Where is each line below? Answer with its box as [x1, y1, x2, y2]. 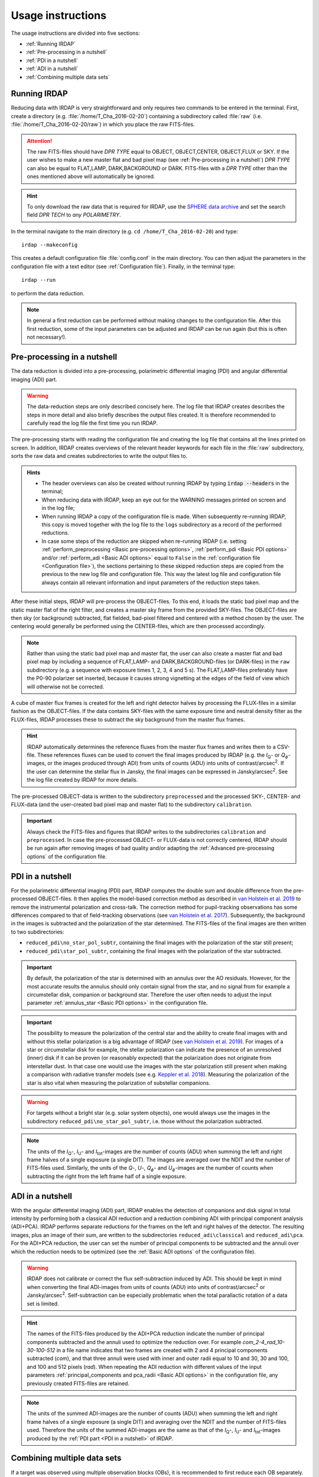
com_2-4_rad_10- [242, 1338, 285, 1345]
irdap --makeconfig [21, 242, 78, 248]
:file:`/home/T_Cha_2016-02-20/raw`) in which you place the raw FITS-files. [11, 121, 195, 128]
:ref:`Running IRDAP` [25, 40, 76, 47]
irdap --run [21, 276, 56, 284]
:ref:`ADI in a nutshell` [25, 65, 79, 72]
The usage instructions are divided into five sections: [11, 30, 140, 37]
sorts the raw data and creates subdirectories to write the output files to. [11, 453, 188, 460]
